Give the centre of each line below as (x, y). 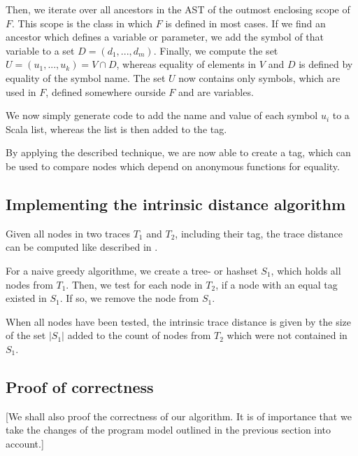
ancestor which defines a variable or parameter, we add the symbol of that (165, 37)
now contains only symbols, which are (259, 77)
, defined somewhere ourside (106, 91)
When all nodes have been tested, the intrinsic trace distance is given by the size (178, 321)
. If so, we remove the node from (129, 298)
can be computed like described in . (82, 247)
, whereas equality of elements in (186, 64)
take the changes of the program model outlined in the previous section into (169, 430)
